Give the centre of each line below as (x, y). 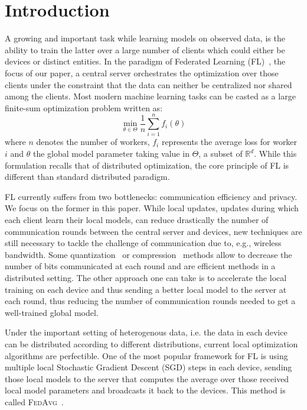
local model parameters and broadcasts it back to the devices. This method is (145, 390)
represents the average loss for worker (229, 142)
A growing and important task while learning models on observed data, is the (145, 38)
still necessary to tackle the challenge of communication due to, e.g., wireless (143, 243)
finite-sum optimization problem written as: (84, 107)
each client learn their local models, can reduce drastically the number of (137, 219)
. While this (275, 153)
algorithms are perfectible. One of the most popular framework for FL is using (146, 355)
